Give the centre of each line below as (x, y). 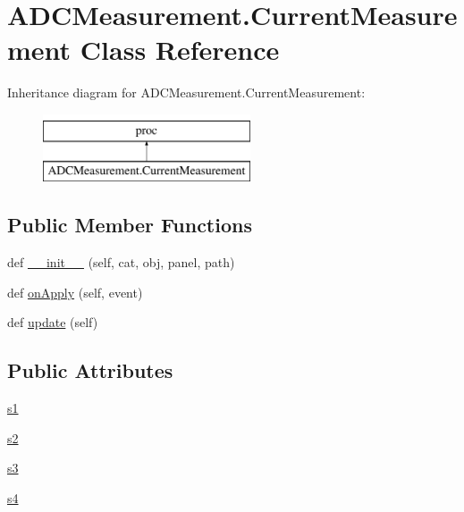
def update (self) (53, 322)
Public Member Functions (130, 225)
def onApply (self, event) (75, 292)
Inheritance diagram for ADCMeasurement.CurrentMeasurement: (186, 92)
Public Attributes (90, 370)
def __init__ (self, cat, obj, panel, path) (121, 262)
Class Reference (180, 50)
